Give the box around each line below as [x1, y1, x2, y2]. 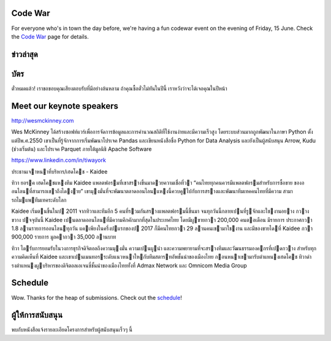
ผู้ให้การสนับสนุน [11, 310, 63, 320]
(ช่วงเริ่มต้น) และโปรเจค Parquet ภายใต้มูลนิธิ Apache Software [11, 145, 152, 153]
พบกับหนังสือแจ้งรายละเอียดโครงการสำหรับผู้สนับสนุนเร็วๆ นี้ [11, 326, 133, 334]
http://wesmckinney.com [11, 117, 74, 124]
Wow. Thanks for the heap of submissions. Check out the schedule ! [11, 294, 182, 301]
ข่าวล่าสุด [11, 49, 38, 59]
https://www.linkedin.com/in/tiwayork [11, 156, 107, 164]
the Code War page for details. [11, 33, 89, 40]
